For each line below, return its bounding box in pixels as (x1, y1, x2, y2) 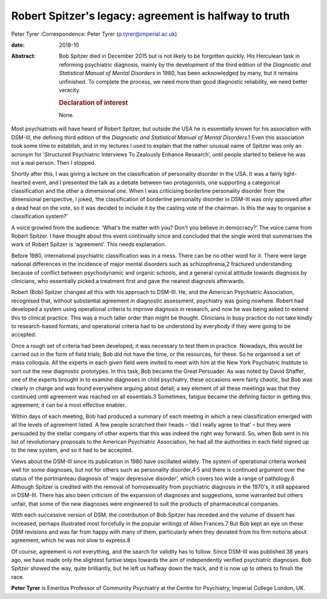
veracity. (59, 86, 81, 93)
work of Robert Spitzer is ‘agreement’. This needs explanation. (11, 241, 167, 248)
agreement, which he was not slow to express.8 (11, 537, 131, 544)
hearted (11, 179, 31, 186)
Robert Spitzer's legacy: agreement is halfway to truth (11, 9, 290, 22)
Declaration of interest (59, 98, 128, 107)
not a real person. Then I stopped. (11, 159, 96, 166)
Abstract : (11, 52, 36, 60)
